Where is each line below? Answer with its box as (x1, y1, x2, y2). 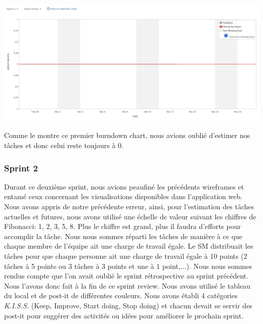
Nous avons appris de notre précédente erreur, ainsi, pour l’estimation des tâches (4, 201, 254, 211)
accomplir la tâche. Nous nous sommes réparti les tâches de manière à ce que (4, 230, 243, 241)
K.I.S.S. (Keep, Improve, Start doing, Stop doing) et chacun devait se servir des (4, 300, 252, 310)
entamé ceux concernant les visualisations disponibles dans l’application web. (4, 191, 243, 202)
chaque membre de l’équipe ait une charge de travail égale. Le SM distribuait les (4, 241, 253, 251)
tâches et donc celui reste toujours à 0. (4, 140, 123, 150)
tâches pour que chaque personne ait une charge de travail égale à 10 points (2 (4, 250, 247, 261)
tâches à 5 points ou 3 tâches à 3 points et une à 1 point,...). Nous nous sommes (4, 260, 252, 271)
